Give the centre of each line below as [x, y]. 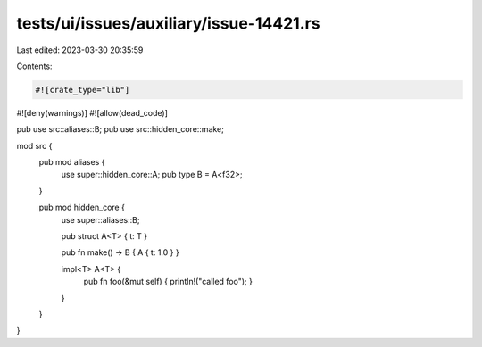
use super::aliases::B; [100, 219]
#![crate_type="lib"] [83, 90]
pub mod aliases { [72, 162]
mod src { [34, 145]
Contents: [34, 66]
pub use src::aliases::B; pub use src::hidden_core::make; [120, 129]
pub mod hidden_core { [82, 207]
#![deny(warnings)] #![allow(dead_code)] [92, 112]
